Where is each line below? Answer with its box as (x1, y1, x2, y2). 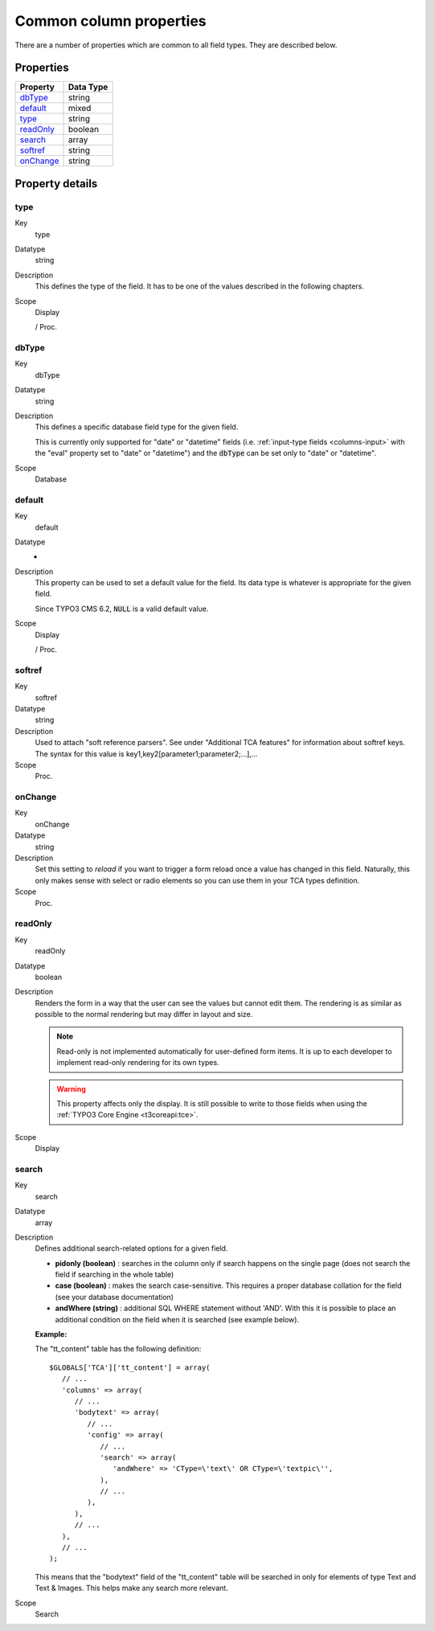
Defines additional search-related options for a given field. (35, 1244, 228, 1253)
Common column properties (14, 12, 207, 30)
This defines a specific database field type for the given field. (35, 422, 239, 432)
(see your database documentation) (55, 1292, 174, 1301)
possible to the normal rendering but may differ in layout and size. (35, 1010, 253, 1019)
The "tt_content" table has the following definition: (35, 1344, 202, 1354)
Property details (14, 177, 98, 191)
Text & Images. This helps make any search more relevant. (35, 1584, 228, 1593)
